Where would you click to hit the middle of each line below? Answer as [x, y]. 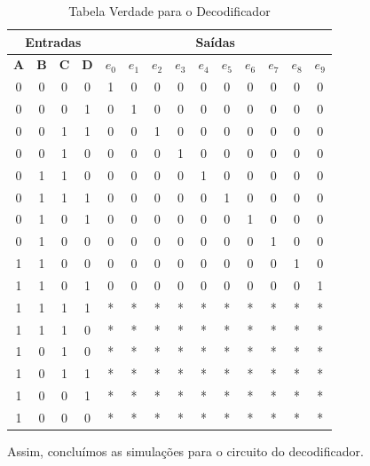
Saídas [215, 41]
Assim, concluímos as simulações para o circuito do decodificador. [185, 451]
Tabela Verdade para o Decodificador [169, 11]
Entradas [53, 41]
